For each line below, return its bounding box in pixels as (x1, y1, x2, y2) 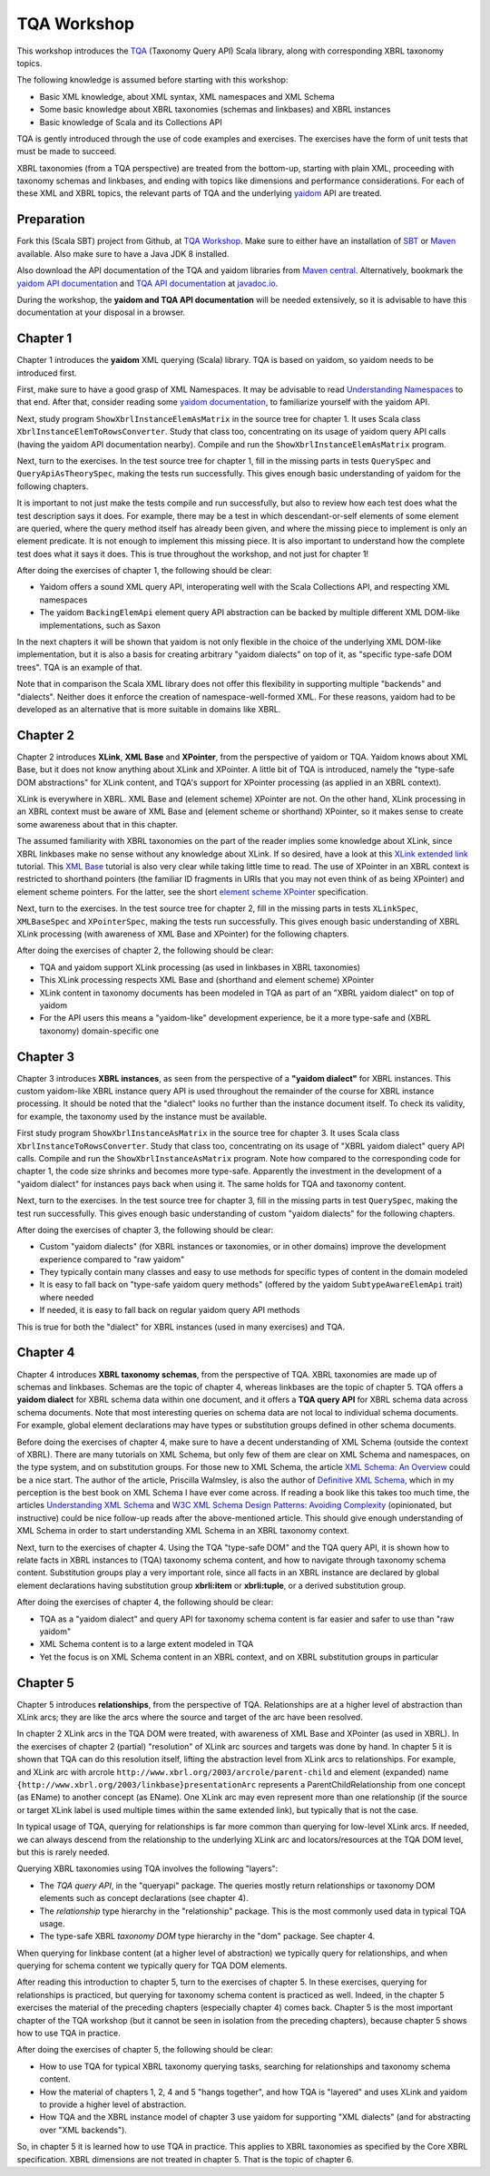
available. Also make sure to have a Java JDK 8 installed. (16, 248, 230, 259)
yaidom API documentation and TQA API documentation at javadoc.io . (16, 278, 279, 289)
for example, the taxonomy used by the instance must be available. (16, 1111, 268, 1122)
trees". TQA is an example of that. (16, 662, 142, 672)
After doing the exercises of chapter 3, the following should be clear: (16, 1224, 274, 1235)
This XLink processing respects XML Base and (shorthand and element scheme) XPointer (39, 975, 375, 985)
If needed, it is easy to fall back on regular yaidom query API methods (39, 1305, 300, 1316)
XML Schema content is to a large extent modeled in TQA (39, 1639, 254, 1650)
